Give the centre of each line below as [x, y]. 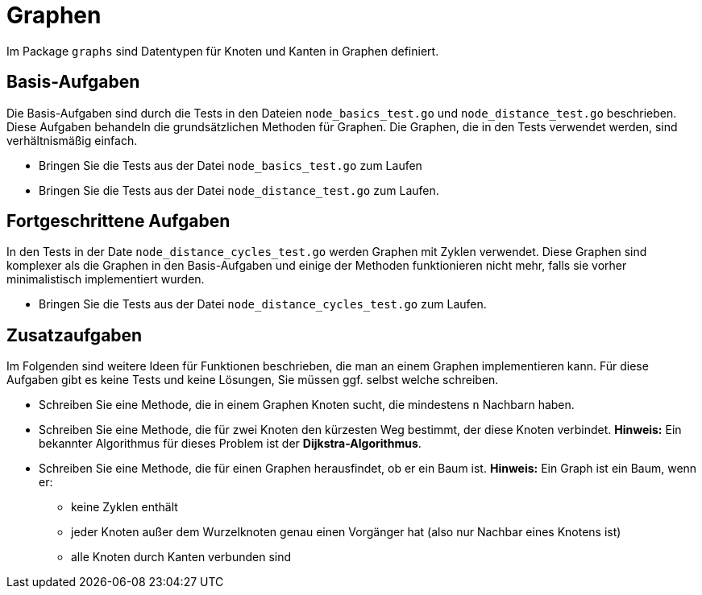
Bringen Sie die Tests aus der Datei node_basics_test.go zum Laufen [231, 165]
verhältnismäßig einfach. [72, 140]
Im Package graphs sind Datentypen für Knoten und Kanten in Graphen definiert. [223, 51]
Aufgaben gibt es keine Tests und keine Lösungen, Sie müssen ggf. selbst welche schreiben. [253, 380]
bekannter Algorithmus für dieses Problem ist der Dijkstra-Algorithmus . [230, 444]
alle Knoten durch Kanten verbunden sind [181, 557]
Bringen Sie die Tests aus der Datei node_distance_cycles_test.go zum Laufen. [263, 304]
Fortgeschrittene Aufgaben [118, 221]
